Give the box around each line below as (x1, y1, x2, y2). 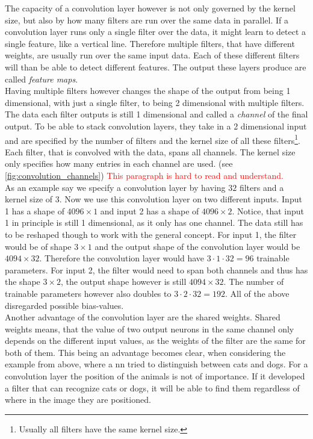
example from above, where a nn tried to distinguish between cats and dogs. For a (5, 358, 308, 370)
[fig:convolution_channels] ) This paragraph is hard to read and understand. (5, 169, 284, 181)
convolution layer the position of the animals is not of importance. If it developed (5, 370, 305, 382)
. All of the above (225, 287, 290, 299)
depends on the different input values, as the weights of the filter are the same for (5, 334, 306, 347)
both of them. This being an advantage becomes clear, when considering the (5, 346, 286, 358)
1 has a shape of (5, 204, 64, 217)
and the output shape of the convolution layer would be (95, 240, 300, 252)
